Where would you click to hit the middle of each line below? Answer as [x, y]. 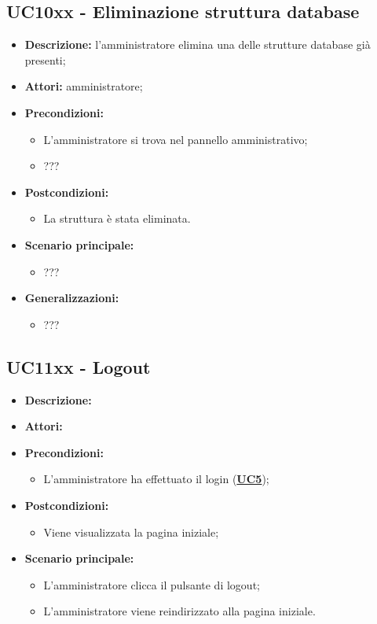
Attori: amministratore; [84, 86]
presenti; [45, 59]
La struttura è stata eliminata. [117, 218]
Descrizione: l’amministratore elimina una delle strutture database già [198, 44]
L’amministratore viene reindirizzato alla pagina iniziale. [179, 611]
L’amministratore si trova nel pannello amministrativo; [176, 139]
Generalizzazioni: [72, 298]
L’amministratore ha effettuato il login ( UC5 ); [156, 479]
